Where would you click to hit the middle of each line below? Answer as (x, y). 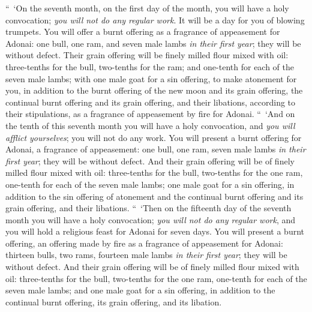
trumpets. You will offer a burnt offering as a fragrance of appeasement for (143, 31)
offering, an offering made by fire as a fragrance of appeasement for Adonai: (144, 243)
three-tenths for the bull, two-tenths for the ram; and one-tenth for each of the (150, 66)
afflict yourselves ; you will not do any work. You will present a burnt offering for (154, 137)
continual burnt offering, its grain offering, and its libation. (114, 301)
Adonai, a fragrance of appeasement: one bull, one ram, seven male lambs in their (156, 149)
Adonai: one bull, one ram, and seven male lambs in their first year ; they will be (153, 43)
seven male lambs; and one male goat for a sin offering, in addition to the (140, 290)
